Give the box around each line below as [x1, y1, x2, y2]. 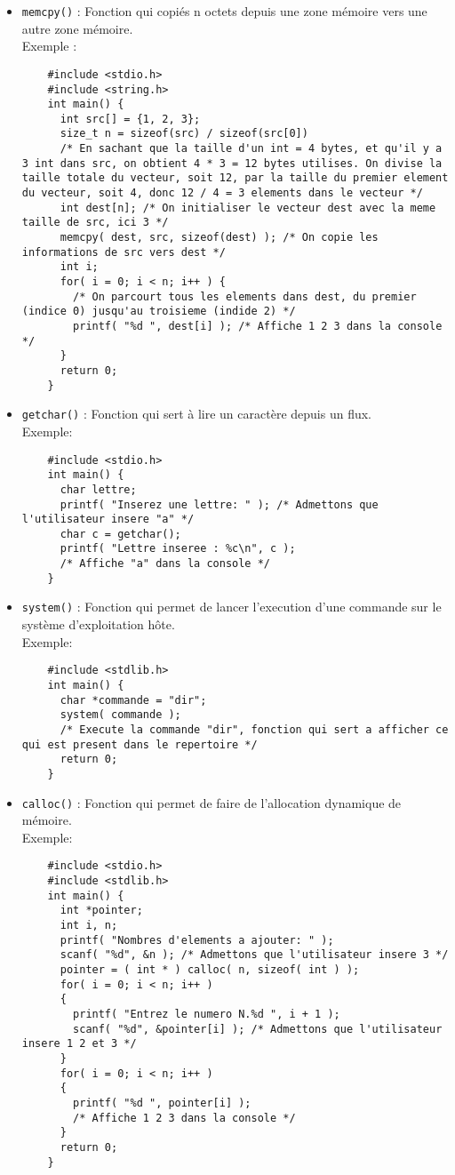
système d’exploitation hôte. [21, 615, 175, 634]
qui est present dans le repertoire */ [21, 738, 258, 751]
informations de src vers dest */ [21, 245, 226, 259]
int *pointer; [60, 904, 143, 917]
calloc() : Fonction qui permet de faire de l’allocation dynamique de [21, 793, 402, 811]
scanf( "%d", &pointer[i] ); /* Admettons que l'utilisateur [73, 1022, 443, 1035]
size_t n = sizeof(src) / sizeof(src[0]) [60, 127, 308, 140]
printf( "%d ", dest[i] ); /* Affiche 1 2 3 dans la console [73, 320, 443, 332]
